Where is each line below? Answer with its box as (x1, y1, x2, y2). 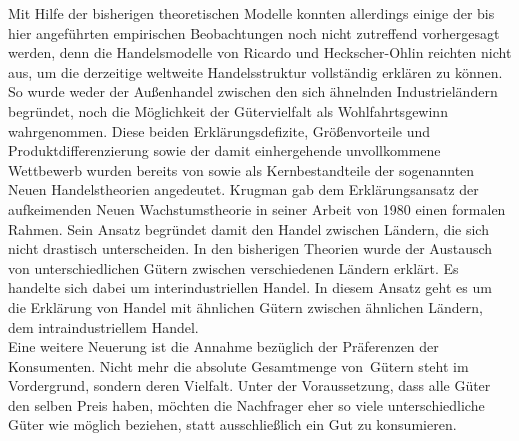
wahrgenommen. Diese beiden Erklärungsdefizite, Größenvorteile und (8, 120, 431, 141)
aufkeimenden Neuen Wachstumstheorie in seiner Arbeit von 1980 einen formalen (8, 198, 506, 219)
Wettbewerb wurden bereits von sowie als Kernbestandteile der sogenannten (8, 159, 475, 180)
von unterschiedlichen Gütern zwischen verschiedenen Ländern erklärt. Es (8, 257, 459, 278)
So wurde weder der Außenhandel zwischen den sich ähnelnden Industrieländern (8, 81, 498, 102)
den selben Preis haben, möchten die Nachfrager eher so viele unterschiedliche (8, 394, 485, 415)
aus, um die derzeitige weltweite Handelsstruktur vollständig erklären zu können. (8, 61, 503, 82)
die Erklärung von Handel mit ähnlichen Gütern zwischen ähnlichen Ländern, (8, 296, 483, 317)
